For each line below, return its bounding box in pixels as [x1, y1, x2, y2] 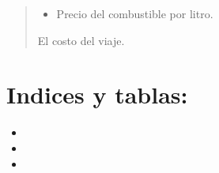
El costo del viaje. [37, 32, 125, 48]
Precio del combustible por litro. [56, 6, 213, 21]
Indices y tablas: [6, 78, 188, 111]
